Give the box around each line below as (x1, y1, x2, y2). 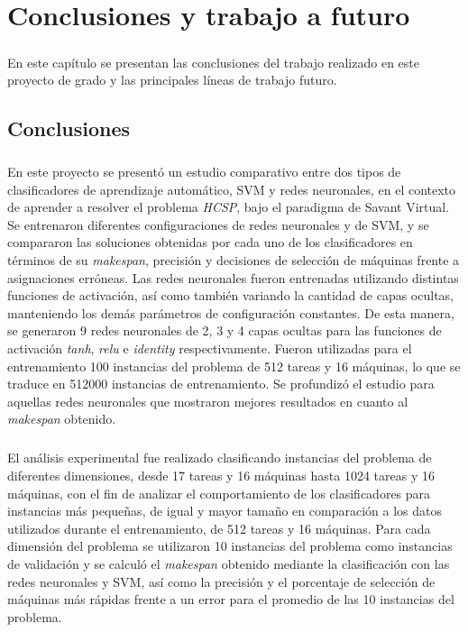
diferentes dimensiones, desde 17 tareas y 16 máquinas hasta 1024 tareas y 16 (7, 465, 435, 484)
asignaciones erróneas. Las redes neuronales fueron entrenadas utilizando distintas (7, 268, 459, 287)
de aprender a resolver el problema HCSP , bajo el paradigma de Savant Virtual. (7, 197, 450, 216)
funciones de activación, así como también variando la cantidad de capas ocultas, (7, 286, 454, 305)
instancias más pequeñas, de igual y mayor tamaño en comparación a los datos (7, 501, 442, 520)
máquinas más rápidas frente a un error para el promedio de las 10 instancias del (7, 590, 454, 609)
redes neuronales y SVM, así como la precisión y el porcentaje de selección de (7, 572, 436, 591)
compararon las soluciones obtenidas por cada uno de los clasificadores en (7, 233, 413, 252)
